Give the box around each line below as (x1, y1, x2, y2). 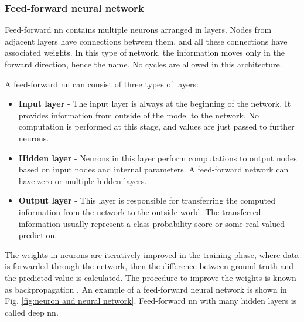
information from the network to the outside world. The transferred (18, 205, 261, 218)
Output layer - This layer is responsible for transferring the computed (18, 194, 276, 206)
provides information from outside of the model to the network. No (18, 109, 259, 121)
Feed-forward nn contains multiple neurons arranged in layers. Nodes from (5, 23, 272, 36)
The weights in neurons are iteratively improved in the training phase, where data (5, 248, 299, 260)
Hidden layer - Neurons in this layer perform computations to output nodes (18, 151, 297, 164)
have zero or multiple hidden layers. (18, 174, 147, 187)
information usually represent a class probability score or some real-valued (18, 217, 285, 229)
